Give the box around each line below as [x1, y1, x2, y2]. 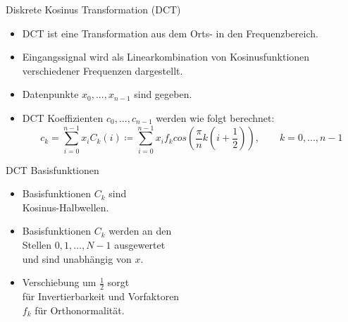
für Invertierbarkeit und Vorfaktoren [22, 289, 180, 304]
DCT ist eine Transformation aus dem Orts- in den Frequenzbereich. [22, 25, 318, 40]
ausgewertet [114, 237, 166, 252]
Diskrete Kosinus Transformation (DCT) [6, 2, 181, 16]
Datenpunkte [22, 87, 79, 101]
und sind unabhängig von [22, 251, 132, 266]
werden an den [108, 223, 172, 238]
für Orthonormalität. [35, 302, 125, 317]
